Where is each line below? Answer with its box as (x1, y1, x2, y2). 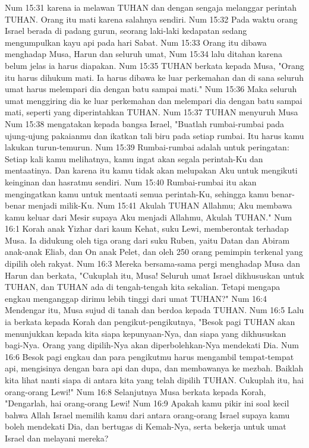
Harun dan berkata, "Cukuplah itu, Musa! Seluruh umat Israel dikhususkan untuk (5, 269, 304, 281)
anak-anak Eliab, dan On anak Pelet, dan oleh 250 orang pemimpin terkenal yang (5, 245, 303, 258)
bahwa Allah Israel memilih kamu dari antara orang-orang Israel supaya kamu (5, 408, 290, 421)
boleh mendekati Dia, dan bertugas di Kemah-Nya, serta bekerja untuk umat (5, 420, 286, 433)
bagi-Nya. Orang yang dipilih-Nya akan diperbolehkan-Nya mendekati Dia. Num (5, 339, 299, 351)
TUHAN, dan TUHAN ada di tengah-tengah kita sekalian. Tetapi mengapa (5, 280, 280, 293)
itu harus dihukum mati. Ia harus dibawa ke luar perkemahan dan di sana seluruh (5, 71, 304, 83)
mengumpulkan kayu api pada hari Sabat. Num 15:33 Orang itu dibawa (5, 36, 267, 48)
